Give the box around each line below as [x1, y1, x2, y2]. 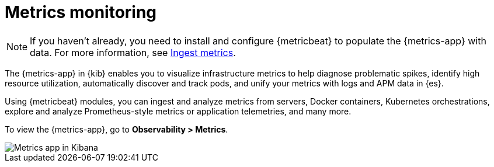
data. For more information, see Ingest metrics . [30, 46, 236, 58]
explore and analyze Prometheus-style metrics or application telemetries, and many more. [5, 106, 352, 116]
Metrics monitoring [5, 2, 157, 22]
